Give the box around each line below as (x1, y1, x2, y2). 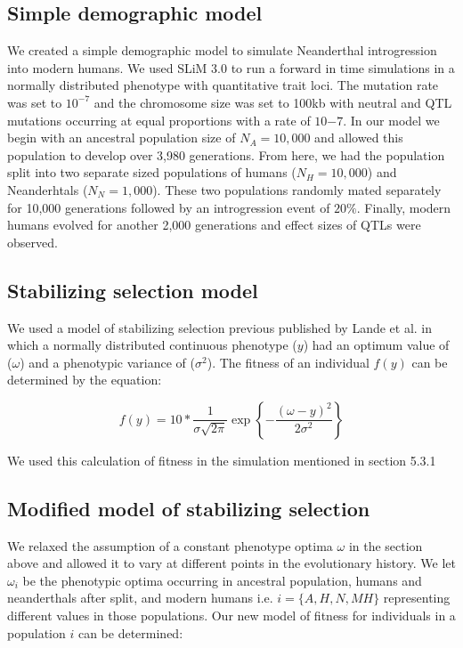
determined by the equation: (7, 370, 162, 389)
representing (383, 588, 451, 607)
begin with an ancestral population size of (7, 128, 236, 147)
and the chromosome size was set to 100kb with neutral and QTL (93, 93, 452, 111)
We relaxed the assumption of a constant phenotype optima (7, 536, 333, 555)
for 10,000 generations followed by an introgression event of (7, 198, 330, 216)
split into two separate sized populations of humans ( (7, 163, 296, 182)
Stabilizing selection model (7, 276, 258, 304)
